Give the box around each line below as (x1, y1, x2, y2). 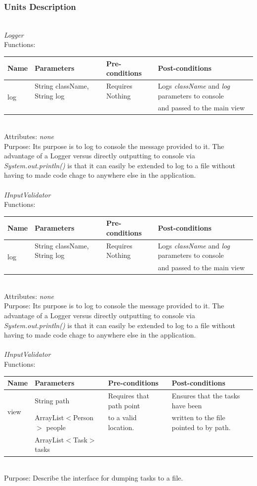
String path (35, 395, 70, 405)
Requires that (108, 390, 149, 400)
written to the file (171, 412, 225, 423)
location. (108, 422, 134, 432)
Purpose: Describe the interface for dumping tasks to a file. (4, 473, 183, 483)
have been (171, 400, 202, 410)
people (46, 422, 66, 432)
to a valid (108, 412, 137, 423)
